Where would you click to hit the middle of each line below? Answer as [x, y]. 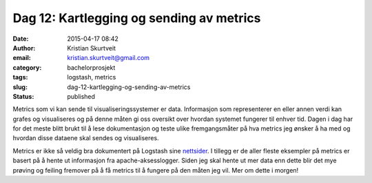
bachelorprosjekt [91, 67]
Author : [24, 48]
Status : [23, 96]
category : [27, 67]
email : [22, 58]
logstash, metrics [92, 77]
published [81, 96]
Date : [21, 39]
